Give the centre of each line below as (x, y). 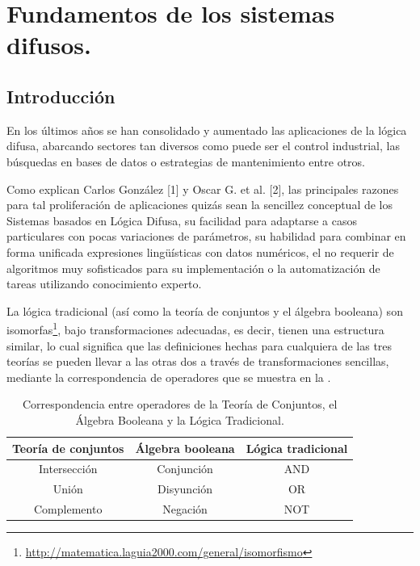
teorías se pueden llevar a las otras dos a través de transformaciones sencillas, (198, 361)
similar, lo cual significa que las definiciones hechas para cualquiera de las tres (199, 345)
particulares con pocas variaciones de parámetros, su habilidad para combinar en (206, 236)
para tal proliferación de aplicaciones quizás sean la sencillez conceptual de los (200, 205)
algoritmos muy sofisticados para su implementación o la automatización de (193, 268)
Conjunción (185, 469)
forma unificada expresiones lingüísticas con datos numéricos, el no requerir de (200, 252)
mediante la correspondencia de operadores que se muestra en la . (169, 377)
